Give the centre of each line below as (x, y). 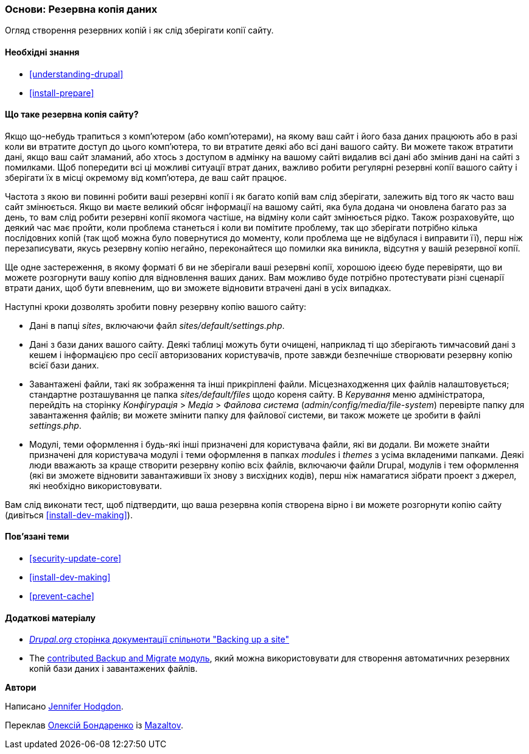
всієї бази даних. (64, 365)
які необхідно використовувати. (96, 485)
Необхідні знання (42, 52)
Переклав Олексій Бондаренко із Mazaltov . (94, 725)
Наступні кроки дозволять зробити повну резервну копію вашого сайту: (156, 306)
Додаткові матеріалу (51, 618)
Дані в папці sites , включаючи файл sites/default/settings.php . (157, 325)
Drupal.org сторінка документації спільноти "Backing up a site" (159, 639)
